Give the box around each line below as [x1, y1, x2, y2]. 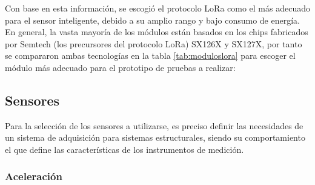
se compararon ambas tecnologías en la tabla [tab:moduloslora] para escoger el [5, 49, 296, 62]
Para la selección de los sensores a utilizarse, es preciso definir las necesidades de [5, 119, 303, 132]
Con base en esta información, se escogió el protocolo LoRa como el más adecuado [5, 2, 310, 14]
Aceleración [5, 169, 62, 184]
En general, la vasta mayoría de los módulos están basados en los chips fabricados [5, 25, 308, 38]
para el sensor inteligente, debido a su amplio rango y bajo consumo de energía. [5, 13, 300, 26]
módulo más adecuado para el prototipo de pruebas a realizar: [5, 61, 236, 73]
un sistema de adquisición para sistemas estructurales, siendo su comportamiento [5, 131, 305, 144]
